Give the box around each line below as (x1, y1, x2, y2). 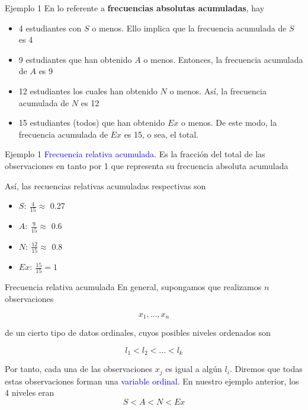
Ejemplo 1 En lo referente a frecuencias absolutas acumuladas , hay (5, 2, 265, 14)
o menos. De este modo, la (181, 116, 277, 129)
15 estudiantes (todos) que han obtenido (18, 116, 165, 129)
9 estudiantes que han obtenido (18, 53, 132, 65)
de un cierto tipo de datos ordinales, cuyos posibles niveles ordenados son (5, 326, 271, 339)
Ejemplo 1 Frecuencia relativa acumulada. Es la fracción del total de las (5, 148, 265, 160)
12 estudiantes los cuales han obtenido (18, 84, 158, 97)
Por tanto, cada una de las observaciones (5, 363, 152, 375)
